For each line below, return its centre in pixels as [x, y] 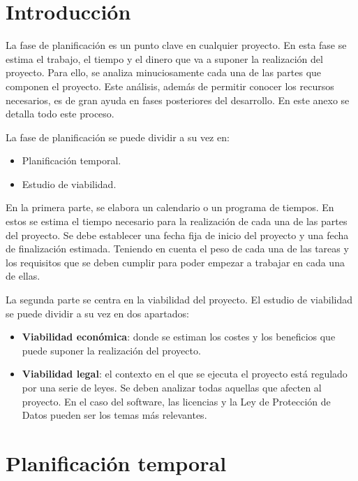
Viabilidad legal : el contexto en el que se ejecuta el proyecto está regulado [185, 374]
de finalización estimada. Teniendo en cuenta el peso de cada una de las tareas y [177, 249]
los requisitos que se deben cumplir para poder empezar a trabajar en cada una [175, 262]
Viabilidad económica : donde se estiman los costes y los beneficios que [179, 337]
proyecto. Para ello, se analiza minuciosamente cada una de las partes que [164, 72]
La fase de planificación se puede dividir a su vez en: [118, 137]
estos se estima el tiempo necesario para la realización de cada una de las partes [177, 221]
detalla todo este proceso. [60, 114]
